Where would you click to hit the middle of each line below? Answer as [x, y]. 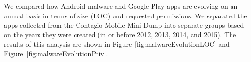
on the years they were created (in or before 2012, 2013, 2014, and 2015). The [120, 34]
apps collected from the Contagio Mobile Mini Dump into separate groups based [124, 25]
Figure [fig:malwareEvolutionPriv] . [56, 53]
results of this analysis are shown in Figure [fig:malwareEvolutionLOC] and [117, 44]
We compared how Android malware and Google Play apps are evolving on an [121, 6]
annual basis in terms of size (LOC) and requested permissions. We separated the [125, 15]
